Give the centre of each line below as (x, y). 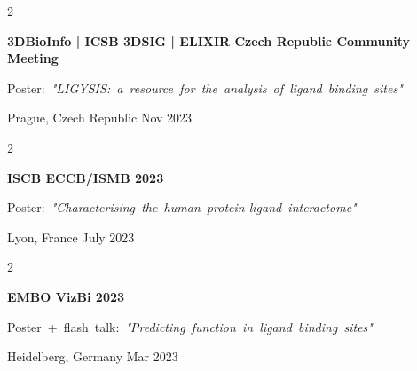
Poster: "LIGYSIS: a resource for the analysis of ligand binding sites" (205, 87)
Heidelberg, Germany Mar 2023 (93, 356)
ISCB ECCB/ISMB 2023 (86, 177)
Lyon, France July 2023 (71, 237)
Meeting (33, 58)
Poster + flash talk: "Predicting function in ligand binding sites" (190, 326)
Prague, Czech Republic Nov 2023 (100, 118)
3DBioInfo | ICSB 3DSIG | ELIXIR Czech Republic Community (209, 40)
